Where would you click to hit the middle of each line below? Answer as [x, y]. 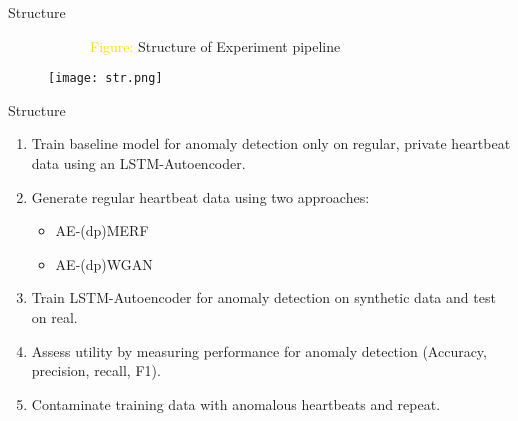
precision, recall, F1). [96, 370]
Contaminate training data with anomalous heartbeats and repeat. [236, 403]
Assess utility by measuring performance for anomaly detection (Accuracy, [259, 350]
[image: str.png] [105, 78]
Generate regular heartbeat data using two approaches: [200, 196]
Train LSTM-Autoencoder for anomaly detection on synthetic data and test [263, 297]
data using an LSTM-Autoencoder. [138, 163]
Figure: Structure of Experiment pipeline [215, 45]
